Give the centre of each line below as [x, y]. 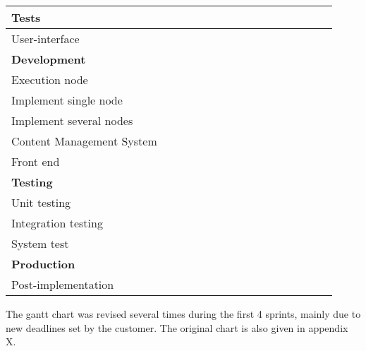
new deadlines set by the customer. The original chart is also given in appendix [177, 327]
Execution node [50, 79]
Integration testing [57, 223]
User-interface [45, 38]
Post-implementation [63, 284]
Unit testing [41, 202]
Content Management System [84, 141]
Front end [36, 161]
